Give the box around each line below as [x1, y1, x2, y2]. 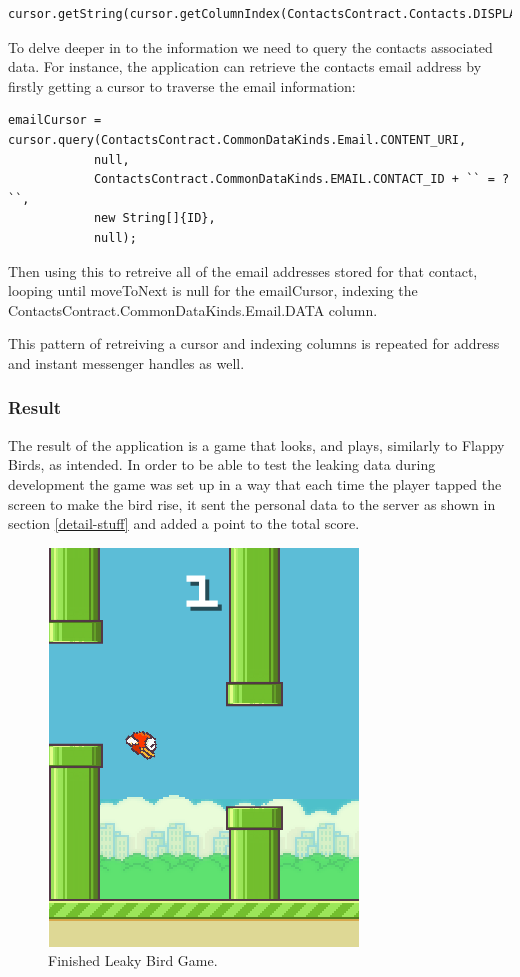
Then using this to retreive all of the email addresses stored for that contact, [8, 260, 478, 281]
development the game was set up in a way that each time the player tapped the [8, 473, 502, 494]
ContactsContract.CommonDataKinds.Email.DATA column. [8, 299, 378, 320]
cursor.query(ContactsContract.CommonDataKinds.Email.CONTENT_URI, [8, 132, 467, 147]
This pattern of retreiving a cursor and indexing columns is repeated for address [8, 333, 500, 354]
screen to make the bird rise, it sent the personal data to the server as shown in [8, 493, 496, 514]
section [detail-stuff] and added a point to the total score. [8, 513, 360, 534]
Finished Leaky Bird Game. [48, 950, 218, 971]
